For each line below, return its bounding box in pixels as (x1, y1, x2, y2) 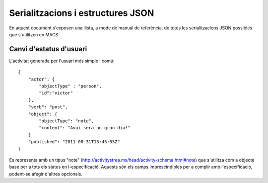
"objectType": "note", (39, 118, 94, 124)
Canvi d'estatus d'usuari (9, 45, 87, 53)
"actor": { (28, 76, 55, 82)
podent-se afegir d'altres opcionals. (9, 171, 83, 177)
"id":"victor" (39, 90, 73, 96)
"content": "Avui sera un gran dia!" (39, 125, 131, 131)
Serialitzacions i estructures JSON (9, 7, 154, 18)
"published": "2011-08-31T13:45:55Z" (28, 139, 120, 145)
